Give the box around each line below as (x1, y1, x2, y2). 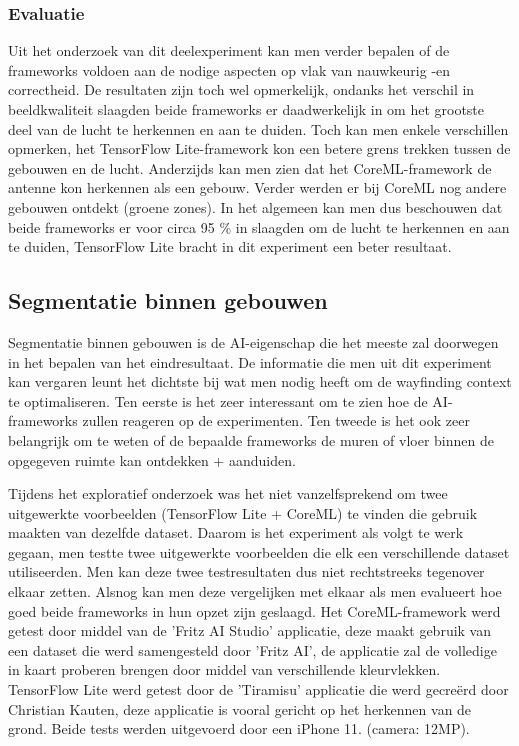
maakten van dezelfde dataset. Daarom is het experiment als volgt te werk (8, 522, 464, 543)
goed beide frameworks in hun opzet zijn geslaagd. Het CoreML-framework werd (8, 600, 501, 621)
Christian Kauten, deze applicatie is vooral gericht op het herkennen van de (8, 698, 472, 719)
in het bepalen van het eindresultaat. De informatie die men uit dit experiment (8, 351, 492, 372)
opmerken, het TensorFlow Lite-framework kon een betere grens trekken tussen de (8, 138, 511, 159)
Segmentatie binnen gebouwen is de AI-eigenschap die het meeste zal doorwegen (8, 331, 499, 352)
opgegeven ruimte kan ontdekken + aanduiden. (8, 449, 296, 470)
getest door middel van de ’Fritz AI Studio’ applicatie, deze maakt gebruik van (8, 620, 492, 641)
